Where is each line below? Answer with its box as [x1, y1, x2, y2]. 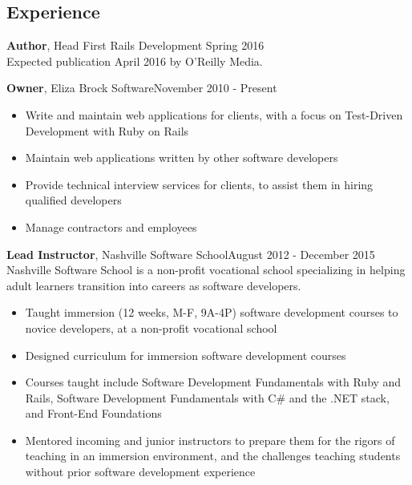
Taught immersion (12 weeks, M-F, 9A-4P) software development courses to [25, 304, 398, 321]
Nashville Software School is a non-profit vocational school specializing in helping [6, 261, 406, 278]
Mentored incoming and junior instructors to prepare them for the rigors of [25, 431, 395, 448]
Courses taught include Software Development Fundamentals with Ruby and [25, 374, 402, 390]
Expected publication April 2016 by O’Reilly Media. [6, 52, 263, 69]
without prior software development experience [25, 463, 256, 480]
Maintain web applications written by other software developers [25, 149, 338, 166]
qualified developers [25, 192, 122, 208]
